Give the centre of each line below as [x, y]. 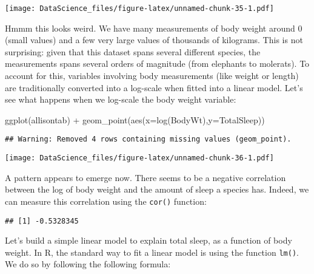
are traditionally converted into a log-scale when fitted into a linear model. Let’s [154, 87]
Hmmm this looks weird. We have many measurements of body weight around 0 [154, 28]
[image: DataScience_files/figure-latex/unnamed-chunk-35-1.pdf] [139, 9]
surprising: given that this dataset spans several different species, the [133, 51]
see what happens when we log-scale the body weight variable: [121, 99]
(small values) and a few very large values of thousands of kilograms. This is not [154, 40]
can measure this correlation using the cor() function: [106, 201]
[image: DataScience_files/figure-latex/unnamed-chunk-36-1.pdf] [139, 158]
